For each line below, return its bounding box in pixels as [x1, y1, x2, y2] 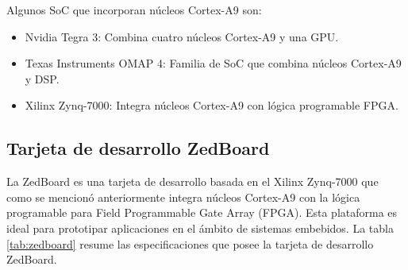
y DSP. [25, 70, 60, 87]
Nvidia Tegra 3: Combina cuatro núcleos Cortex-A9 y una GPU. [25, 28, 339, 44]
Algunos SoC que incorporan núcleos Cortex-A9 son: [6, 2, 262, 17]
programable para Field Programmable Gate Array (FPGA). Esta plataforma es [6, 204, 398, 221]
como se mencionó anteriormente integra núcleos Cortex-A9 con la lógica [6, 188, 360, 205]
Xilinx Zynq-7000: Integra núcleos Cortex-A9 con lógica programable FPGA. [25, 97, 398, 114]
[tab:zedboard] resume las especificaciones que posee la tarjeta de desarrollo [6, 235, 374, 252]
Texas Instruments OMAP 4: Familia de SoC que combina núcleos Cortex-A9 [25, 55, 402, 71]
